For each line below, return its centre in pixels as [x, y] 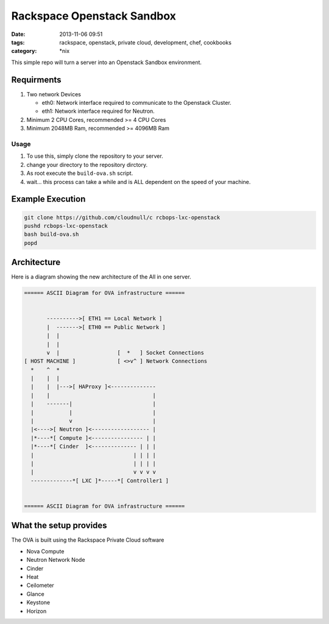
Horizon [37, 611]
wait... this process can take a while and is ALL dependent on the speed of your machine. [139, 182]
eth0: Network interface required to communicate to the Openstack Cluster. [136, 103]
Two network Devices [54, 94]
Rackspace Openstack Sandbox [94, 16]
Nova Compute [45, 551]
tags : [18, 42]
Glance [36, 594]
